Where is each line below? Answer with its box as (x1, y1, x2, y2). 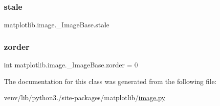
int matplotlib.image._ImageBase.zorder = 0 (4, 60, 138, 70)
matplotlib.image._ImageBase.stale (4, 20, 110, 30)
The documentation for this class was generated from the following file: (4, 76, 217, 86)
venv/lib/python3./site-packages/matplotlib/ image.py (4, 92, 165, 103)
